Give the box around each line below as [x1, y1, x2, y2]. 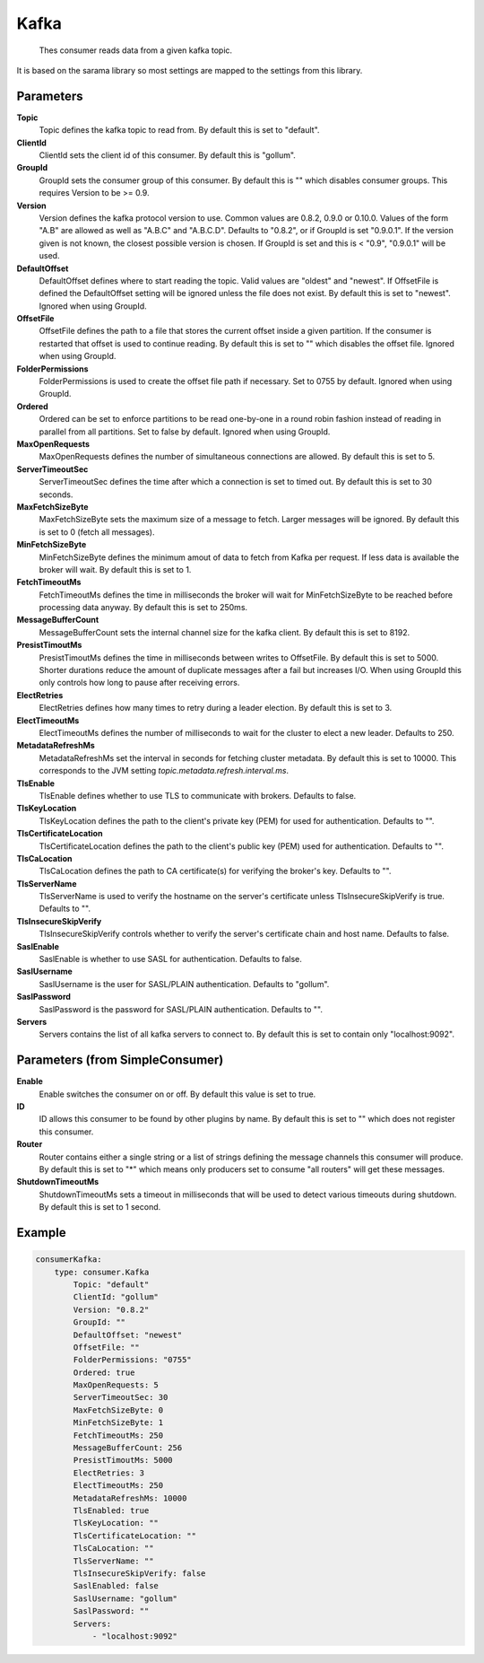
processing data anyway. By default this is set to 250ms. [39, 602, 248, 613]
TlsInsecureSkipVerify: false [73, 1568, 206, 1579]
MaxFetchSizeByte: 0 [73, 1405, 164, 1415]
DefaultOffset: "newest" [73, 1329, 183, 1340]
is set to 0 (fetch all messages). [39, 526, 155, 538]
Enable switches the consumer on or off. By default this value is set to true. [39, 1089, 316, 1099]
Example [16, 1225, 66, 1240]
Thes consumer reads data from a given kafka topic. [39, 45, 233, 56]
